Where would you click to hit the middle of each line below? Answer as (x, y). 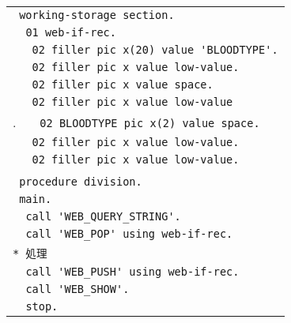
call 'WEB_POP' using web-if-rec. (129, 234)
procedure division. (81, 182)
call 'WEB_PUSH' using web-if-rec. (132, 272)
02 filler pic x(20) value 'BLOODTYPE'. (155, 50)
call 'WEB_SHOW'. (77, 289)
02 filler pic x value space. (123, 85)
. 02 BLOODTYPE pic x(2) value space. (136, 122)
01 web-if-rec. (71, 32)
